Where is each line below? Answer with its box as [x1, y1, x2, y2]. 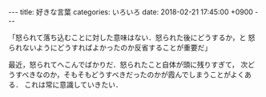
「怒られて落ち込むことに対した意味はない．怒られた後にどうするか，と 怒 [8, 33, 256, 42]
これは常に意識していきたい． [23, 80, 123, 89]
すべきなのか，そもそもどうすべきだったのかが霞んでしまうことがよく [14, 70, 245, 79]
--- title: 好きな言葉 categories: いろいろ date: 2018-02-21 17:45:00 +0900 [8, 7, 254, 17]
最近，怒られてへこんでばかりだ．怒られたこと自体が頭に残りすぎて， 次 [8, 60, 248, 69]
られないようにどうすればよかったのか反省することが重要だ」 [8, 42, 212, 52]
